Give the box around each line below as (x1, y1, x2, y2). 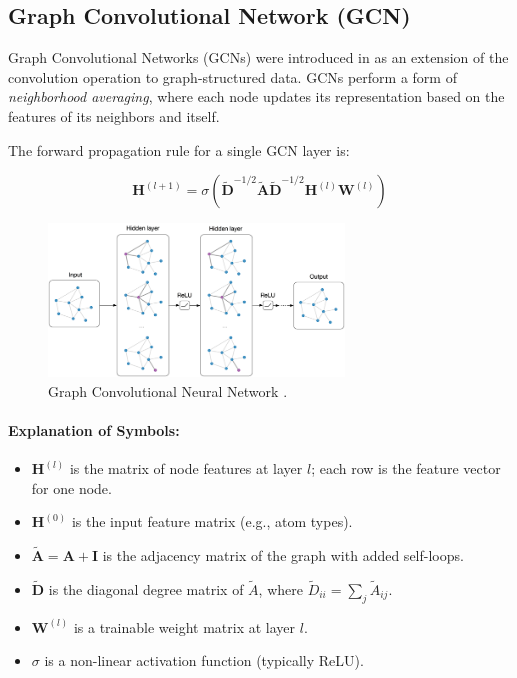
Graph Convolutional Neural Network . (48, 380, 288, 401)
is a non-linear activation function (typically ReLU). (44, 650, 364, 671)
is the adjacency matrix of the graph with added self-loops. (102, 545, 464, 566)
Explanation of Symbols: (8, 419, 180, 440)
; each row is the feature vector (311, 458, 501, 479)
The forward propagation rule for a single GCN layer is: (8, 139, 350, 160)
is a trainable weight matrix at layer (73, 616, 296, 637)
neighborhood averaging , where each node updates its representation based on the (8, 86, 505, 107)
